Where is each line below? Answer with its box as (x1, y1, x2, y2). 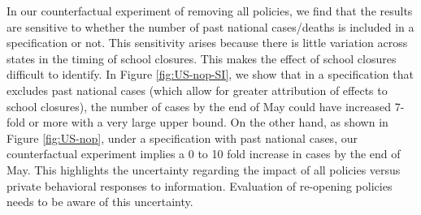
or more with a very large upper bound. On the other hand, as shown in (28, 114, 388, 131)
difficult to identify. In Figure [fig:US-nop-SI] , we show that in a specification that (7, 66, 414, 83)
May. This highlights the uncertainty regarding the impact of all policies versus (7, 161, 401, 178)
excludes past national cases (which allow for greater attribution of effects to (7, 81, 388, 98)
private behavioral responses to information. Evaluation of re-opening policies (7, 177, 393, 194)
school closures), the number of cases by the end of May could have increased (7, 97, 392, 114)
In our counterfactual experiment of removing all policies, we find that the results (7, 2, 413, 19)
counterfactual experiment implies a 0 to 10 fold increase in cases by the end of (7, 145, 401, 162)
